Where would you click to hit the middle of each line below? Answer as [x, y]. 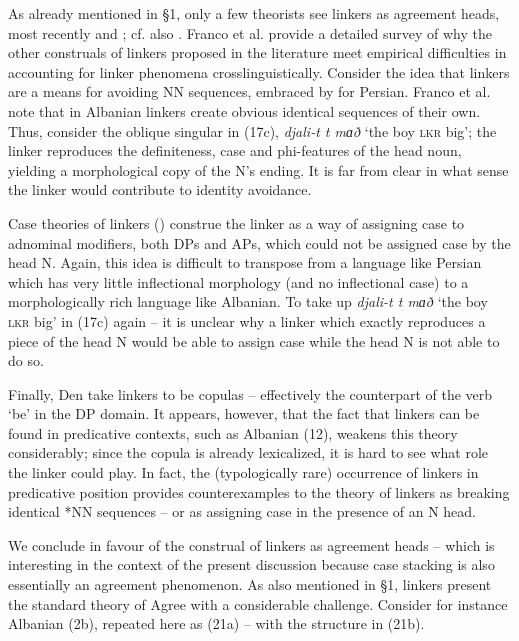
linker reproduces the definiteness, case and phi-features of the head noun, [235, 150]
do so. [26, 360]
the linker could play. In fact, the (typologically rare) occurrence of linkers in [243, 472]
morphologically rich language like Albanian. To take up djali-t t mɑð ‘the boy [248, 301]
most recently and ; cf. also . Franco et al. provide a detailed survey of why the [250, 32]
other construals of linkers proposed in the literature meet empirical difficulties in [257, 52]
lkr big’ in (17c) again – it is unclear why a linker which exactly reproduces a [247, 320]
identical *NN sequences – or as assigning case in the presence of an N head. [242, 511]
